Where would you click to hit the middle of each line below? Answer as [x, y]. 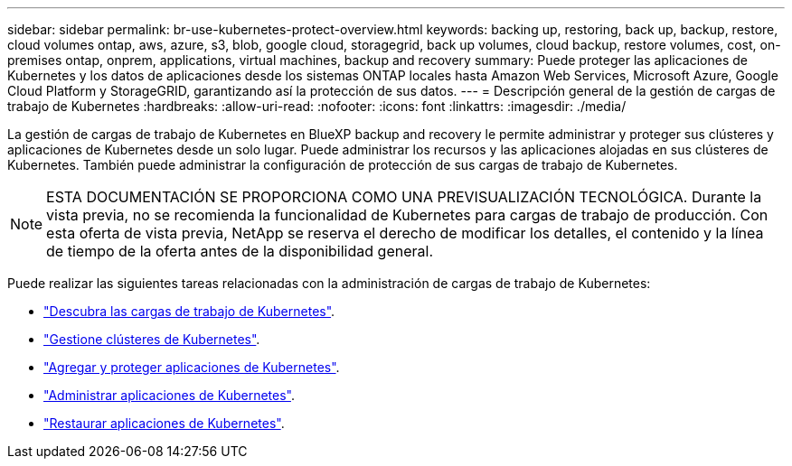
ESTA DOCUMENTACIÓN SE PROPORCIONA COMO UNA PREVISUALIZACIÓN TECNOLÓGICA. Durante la [404, 197]
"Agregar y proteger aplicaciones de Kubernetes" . [192, 367]
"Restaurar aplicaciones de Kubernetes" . [164, 423]
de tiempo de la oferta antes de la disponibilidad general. [240, 251]
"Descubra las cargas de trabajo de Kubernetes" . [189, 311]
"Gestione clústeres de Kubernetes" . [152, 339]
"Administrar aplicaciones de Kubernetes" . [169, 395]
